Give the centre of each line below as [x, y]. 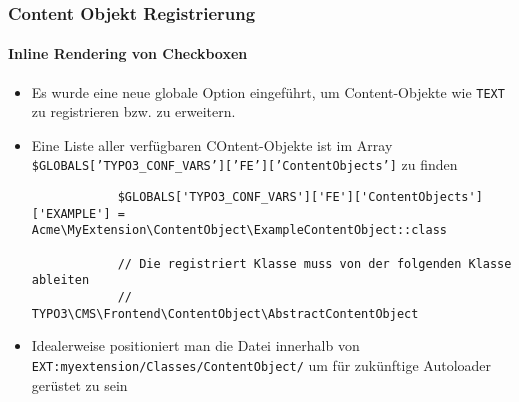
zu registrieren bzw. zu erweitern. [133, 111]
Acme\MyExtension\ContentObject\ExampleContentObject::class [239, 230]
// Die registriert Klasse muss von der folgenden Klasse [314, 263]
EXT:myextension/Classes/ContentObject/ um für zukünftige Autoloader [261, 364]
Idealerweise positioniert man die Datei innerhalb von [195, 345]
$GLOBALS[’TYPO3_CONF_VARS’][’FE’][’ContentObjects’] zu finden [244, 164]
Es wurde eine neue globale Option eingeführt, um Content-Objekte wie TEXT [268, 91]
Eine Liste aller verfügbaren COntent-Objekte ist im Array [212, 144]
